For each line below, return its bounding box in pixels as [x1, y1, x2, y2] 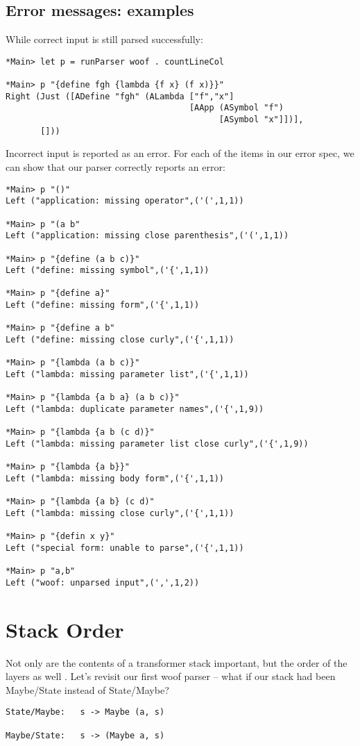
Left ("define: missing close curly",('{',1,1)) [6, 335, 234, 345]
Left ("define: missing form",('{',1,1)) [6, 300, 200, 310]
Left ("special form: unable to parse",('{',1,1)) [6, 542, 244, 553]
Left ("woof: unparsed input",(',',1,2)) [6, 577, 200, 588]
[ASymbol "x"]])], [218, 115, 304, 125]
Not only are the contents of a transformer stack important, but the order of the [6, 655, 348, 670]
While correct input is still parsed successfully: [6, 32, 203, 47]
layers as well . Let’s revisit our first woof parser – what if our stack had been [6, 669, 336, 683]
